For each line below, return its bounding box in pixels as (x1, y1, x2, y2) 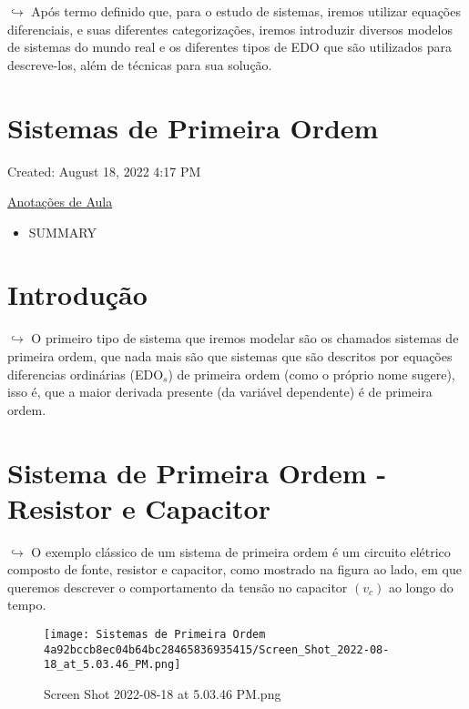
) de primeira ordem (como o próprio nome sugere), (168, 364, 455, 383)
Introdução (7, 276, 148, 313)
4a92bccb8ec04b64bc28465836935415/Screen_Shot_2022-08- (44, 643, 390, 656)
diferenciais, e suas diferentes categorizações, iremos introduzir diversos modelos (7, 19, 453, 38)
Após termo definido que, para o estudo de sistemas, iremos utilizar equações (31, 2, 461, 20)
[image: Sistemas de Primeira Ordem (44, 628, 266, 642)
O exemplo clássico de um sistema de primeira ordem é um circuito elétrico (31, 542, 451, 561)
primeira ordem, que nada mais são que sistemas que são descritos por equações (7, 347, 453, 365)
